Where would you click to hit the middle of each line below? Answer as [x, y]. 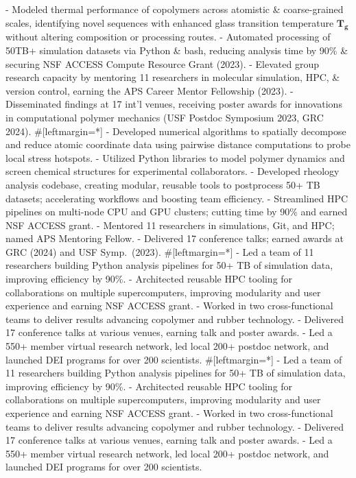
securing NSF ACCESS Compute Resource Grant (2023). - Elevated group [162, 63]
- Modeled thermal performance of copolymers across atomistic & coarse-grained [175, 9]
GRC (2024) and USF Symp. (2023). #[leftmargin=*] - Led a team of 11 [160, 251]
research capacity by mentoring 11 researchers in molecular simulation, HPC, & [173, 77]
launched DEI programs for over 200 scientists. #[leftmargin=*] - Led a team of [174, 359]
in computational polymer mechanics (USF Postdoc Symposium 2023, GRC [165, 117]
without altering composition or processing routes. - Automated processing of [168, 37]
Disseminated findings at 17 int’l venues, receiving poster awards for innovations [174, 104]
